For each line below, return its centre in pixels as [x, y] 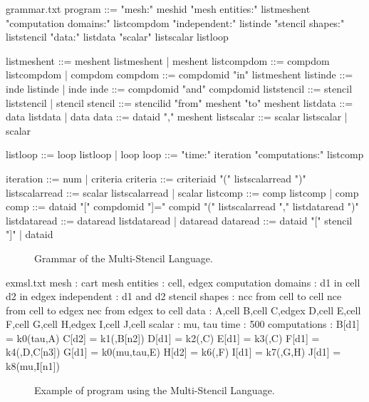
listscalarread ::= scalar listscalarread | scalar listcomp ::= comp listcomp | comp [182, 192]
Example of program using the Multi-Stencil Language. [155, 390]
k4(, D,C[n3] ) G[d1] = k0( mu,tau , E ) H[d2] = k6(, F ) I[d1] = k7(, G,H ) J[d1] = [173, 352]
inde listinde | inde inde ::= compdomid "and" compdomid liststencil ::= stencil [179, 88]
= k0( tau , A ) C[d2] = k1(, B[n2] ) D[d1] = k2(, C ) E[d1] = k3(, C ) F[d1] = [163, 337]
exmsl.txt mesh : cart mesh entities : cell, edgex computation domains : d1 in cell [183, 282]
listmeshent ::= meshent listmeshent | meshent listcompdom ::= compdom [168, 60]
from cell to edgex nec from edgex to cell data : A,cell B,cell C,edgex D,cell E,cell [183, 310]
